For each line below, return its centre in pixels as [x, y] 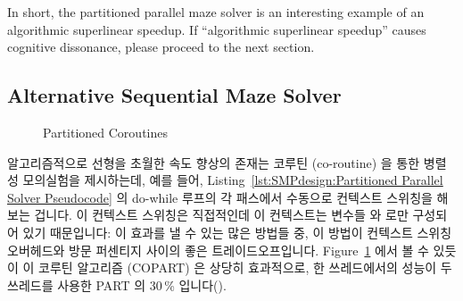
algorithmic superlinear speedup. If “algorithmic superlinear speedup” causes [217, 29]
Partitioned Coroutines [105, 132]
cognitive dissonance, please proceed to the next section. [161, 47]
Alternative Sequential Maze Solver [174, 95]
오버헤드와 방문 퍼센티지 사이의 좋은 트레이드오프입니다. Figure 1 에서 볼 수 [218, 250]
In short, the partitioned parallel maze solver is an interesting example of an [216, 12]
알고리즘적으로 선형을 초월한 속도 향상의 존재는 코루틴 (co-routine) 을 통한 [214, 162]
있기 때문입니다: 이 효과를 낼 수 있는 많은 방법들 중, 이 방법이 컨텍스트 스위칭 [237, 232]
